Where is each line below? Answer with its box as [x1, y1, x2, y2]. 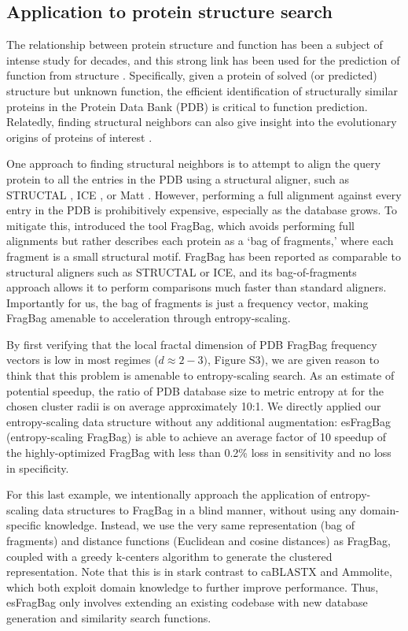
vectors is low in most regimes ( [6, 351, 159, 368]
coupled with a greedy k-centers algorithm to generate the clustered [6, 547, 333, 564]
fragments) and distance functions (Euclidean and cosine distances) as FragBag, [6, 533, 391, 549]
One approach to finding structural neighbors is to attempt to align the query [6, 155, 381, 172]
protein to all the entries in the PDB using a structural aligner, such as [6, 170, 349, 187]
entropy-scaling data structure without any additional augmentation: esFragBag [6, 413, 391, 429]
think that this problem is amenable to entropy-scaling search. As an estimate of [6, 367, 395, 384]
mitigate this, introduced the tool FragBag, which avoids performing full [6, 217, 355, 233]
